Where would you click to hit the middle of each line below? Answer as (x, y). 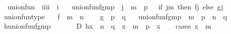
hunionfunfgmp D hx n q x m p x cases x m (107, 26)
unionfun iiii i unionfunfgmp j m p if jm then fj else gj (115, 6)
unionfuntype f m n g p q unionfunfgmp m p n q (115, 16)
